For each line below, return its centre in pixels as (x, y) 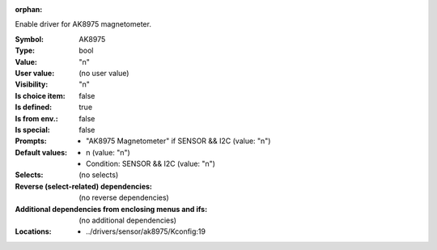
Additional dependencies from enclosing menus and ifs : (111, 209)
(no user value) (104, 73)
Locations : (33, 231)
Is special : (32, 129)
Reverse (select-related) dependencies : (84, 186)
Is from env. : (36, 118)
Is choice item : (40, 95)
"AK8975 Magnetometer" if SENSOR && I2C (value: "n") (178, 141)
